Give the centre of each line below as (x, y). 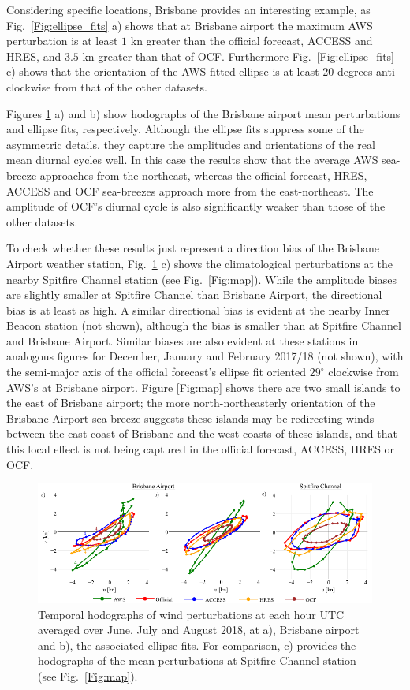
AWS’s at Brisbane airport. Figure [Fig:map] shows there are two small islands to (203, 387)
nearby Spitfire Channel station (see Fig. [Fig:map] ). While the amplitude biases (202, 279)
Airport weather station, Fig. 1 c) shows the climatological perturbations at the (199, 263)
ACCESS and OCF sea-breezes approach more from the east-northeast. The (190, 190)
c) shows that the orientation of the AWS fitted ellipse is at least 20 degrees (190, 71)
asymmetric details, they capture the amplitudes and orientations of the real (191, 144)
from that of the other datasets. (131, 86)
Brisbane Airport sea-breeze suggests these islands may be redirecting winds (190, 418)
